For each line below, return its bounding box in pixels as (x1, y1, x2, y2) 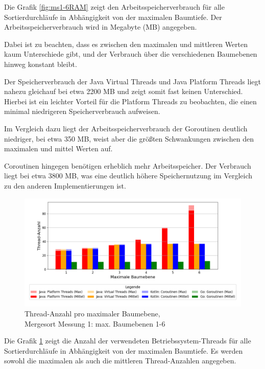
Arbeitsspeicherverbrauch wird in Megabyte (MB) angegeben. (4, 21, 197, 32)
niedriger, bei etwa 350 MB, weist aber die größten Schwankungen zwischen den (4, 133, 254, 144)
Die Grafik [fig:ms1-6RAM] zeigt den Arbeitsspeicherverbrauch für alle (4, 2, 225, 12)
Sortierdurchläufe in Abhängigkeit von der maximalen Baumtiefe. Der (4, 11, 222, 22)
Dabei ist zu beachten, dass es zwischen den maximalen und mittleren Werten (4, 38, 248, 49)
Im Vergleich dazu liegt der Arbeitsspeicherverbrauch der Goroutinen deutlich (4, 123, 248, 133)
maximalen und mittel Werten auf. (4, 143, 113, 154)
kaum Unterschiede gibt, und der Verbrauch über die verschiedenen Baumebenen (4, 49, 257, 59)
